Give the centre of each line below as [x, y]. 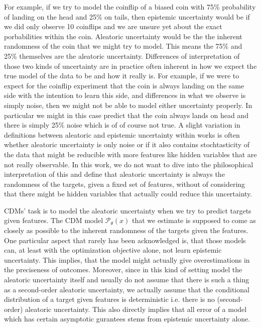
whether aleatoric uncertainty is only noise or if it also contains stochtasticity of [127, 144]
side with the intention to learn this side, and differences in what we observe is [125, 95]
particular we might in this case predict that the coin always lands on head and [126, 115]
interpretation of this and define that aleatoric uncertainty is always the [114, 174]
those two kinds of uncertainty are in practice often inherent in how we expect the [130, 66]
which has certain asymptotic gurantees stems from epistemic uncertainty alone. [127, 319]
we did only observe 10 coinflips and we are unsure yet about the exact [113, 26]
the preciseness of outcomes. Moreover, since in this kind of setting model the [123, 269]
